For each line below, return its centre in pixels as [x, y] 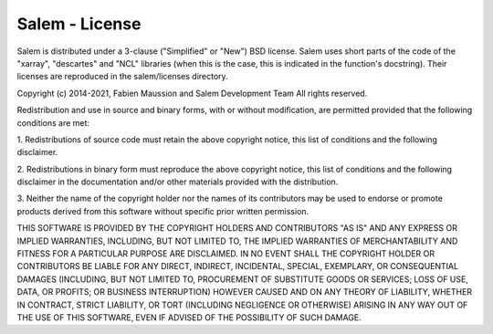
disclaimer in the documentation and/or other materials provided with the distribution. [178, 182]
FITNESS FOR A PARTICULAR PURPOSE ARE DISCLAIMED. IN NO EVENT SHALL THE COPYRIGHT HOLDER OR [226, 254]
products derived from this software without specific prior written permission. [163, 211]
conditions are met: [53, 122]
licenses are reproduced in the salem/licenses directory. [122, 77]
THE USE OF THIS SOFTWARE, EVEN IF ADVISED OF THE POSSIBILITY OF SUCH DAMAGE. [189, 317]
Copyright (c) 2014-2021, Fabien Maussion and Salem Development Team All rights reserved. [192, 93]
